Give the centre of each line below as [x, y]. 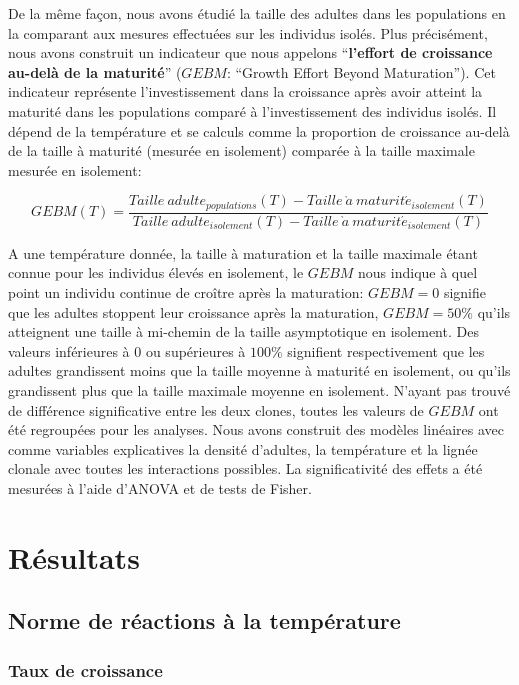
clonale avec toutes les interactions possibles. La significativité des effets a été [245, 468]
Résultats [74, 556]
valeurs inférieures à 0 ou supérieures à [127, 350]
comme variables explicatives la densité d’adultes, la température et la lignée [243, 448]
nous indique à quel [418, 272]
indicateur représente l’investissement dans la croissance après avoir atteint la [245, 91]
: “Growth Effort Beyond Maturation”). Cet [361, 71]
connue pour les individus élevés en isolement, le [156, 272]
